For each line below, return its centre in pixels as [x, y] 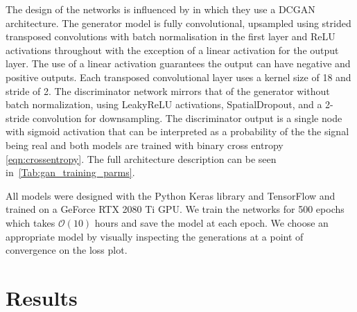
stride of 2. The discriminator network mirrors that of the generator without [168, 90]
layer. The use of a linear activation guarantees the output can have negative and [178, 63]
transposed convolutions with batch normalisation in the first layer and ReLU [171, 36]
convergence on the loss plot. [67, 250]
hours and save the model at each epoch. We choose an [211, 222]
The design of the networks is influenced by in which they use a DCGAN [160, 9]
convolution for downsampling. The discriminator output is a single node [188, 118]
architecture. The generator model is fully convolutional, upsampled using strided [178, 23]
